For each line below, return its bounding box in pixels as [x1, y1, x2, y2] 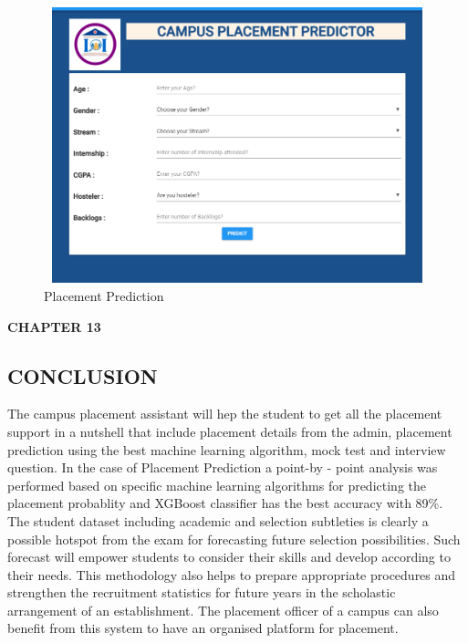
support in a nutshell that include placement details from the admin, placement [7, 421, 452, 441]
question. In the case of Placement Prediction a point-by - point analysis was [7, 458, 438, 477]
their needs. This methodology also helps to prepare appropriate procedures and [7, 565, 456, 584]
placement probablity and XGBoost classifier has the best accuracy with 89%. [7, 493, 443, 513]
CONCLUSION [7, 361, 158, 389]
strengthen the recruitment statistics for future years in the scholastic [7, 583, 396, 602]
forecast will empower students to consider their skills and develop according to [7, 547, 451, 566]
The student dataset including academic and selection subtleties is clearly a [7, 511, 429, 530]
